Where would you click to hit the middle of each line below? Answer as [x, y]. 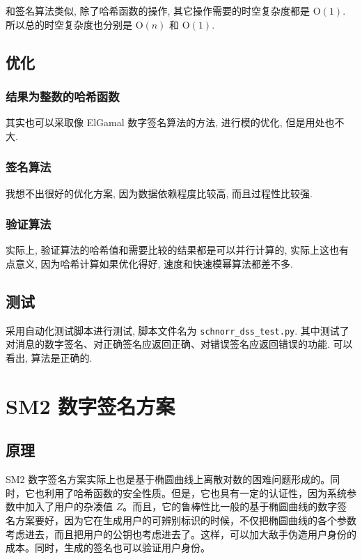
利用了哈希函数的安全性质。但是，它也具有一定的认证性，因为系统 [195, 492]
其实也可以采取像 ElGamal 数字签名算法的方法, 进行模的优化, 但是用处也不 [175, 122]
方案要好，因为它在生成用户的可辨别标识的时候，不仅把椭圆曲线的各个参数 [186, 520]
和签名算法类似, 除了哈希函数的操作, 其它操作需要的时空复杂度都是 [158, 10]
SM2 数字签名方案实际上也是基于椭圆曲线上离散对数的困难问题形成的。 [168, 479]
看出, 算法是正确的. [49, 358]
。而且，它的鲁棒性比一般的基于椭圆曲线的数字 [230, 506]
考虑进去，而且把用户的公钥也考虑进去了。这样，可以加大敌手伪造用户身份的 [181, 534]
